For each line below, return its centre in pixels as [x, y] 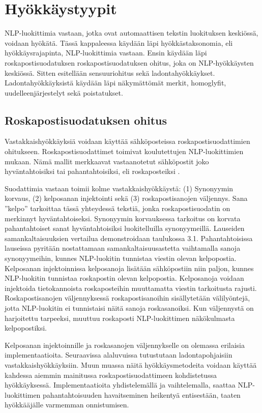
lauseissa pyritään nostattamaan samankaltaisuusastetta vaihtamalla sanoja [123, 248]
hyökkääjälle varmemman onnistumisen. [67, 405]
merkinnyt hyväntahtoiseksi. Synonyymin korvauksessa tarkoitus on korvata [123, 218]
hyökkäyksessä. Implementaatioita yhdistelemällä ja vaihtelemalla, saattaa [120, 385]
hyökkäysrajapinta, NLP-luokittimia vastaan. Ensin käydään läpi [106, 53]
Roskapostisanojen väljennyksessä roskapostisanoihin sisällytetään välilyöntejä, [127, 298]
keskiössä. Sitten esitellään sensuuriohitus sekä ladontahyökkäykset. [110, 72]
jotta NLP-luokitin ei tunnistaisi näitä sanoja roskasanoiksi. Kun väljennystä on [129, 307]
